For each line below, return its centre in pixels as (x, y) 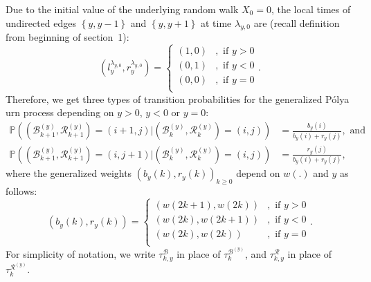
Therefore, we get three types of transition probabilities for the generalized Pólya (178, 98)
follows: (21, 191)
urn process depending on (60, 112)
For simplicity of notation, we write (81, 253)
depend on (258, 173)
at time (216, 22)
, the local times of (311, 9)
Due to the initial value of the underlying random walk (122, 9)
